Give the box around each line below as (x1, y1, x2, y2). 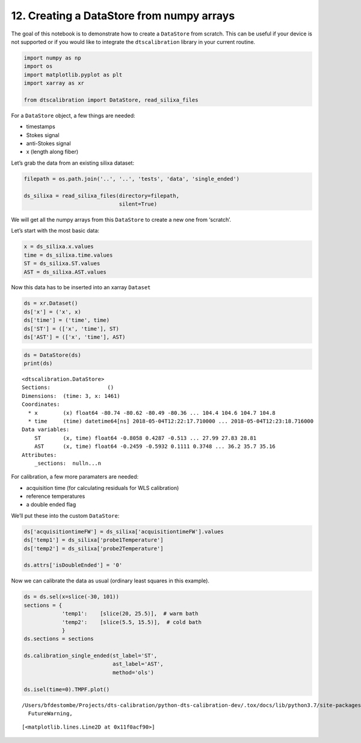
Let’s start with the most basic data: (11, 227, 99, 234)
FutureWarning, (28, 710, 73, 717)
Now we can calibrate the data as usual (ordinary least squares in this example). (11, 577, 210, 584)
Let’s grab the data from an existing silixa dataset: (11, 159, 135, 167)
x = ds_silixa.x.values (23, 243, 94, 250)
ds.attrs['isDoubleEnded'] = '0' (23, 562, 123, 569)
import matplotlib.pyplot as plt (23, 71, 123, 78)
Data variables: (22, 426, 70, 433)
